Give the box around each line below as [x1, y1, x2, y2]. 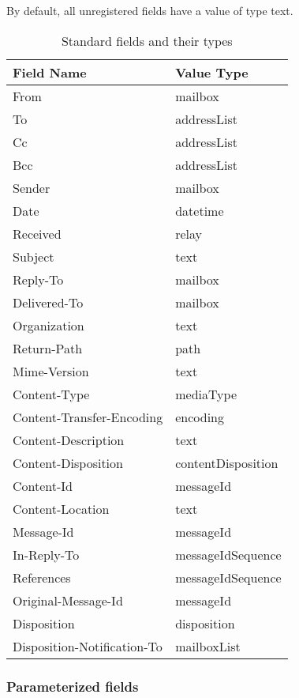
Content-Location [13, 499, 110, 518]
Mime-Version [13, 361, 89, 380]
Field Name [13, 62, 87, 81]
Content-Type [13, 384, 90, 403]
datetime [175, 201, 224, 220]
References [13, 568, 71, 587]
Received [13, 224, 62, 243]
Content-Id [13, 476, 73, 495]
